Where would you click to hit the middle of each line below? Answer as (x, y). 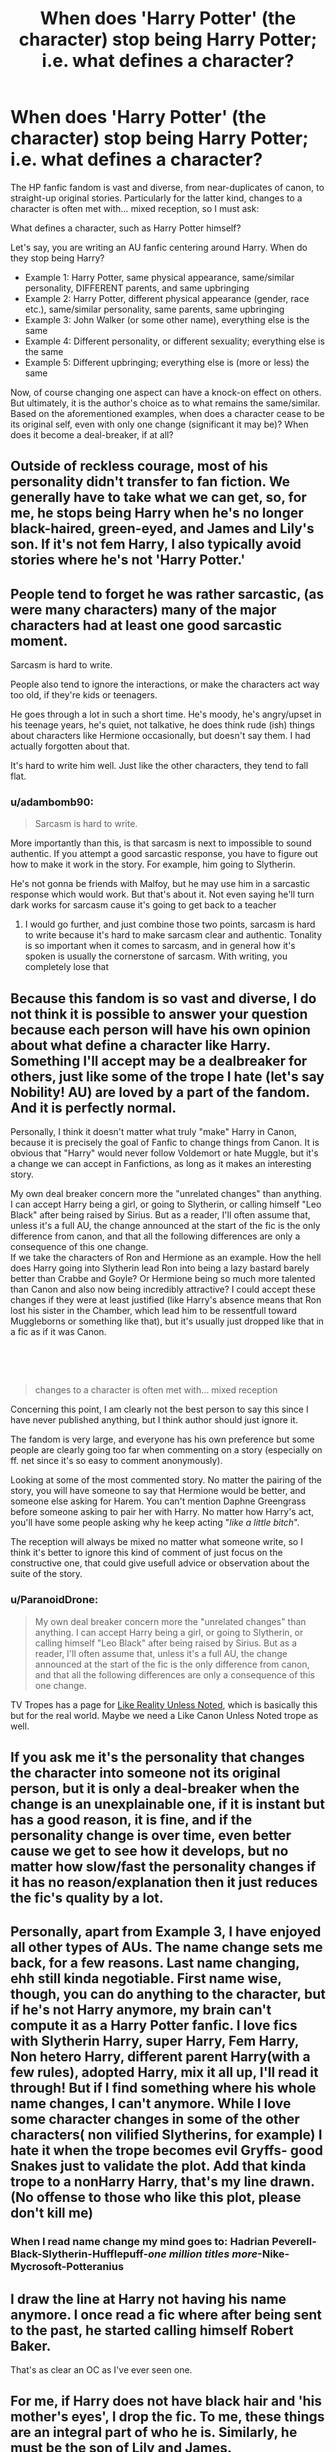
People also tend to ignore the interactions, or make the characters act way (165, 684)
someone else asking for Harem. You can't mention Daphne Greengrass (158, 1501)
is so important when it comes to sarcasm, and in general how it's (160, 946)
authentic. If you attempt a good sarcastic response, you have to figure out (164, 854)
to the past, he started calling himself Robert (152, 2330)
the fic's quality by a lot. (87, 1897)
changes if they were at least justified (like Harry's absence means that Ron (166, 1300)
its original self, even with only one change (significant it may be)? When (159, 424)
